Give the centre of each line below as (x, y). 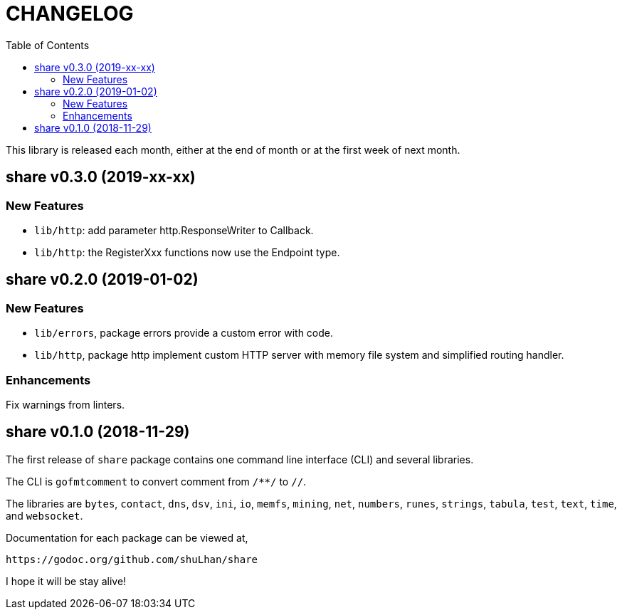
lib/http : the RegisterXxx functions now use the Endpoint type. (187, 252)
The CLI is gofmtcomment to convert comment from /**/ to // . (156, 481)
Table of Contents (48, 45)
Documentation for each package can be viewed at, (127, 537)
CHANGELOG (70, 14)
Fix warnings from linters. (65, 404)
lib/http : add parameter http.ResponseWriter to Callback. (174, 230)
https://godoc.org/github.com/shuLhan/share (132, 559)
